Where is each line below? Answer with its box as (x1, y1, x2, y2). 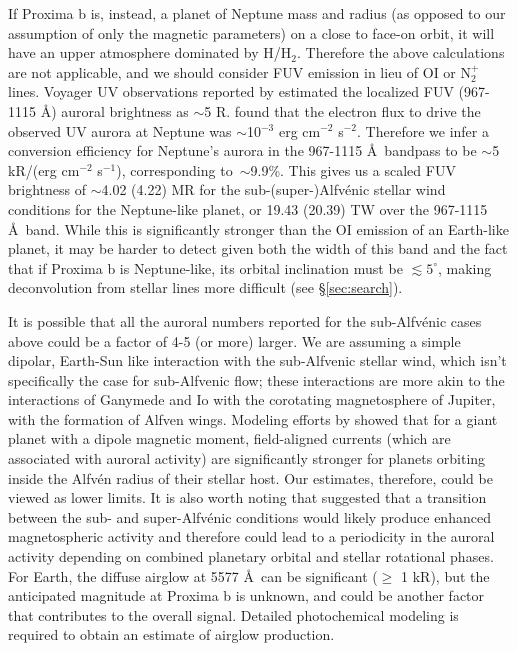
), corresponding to (116, 159, 233, 180)
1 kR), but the (401, 565, 490, 586)
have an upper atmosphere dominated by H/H (8, 42, 292, 63)
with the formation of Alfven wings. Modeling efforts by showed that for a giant (8, 408, 498, 429)
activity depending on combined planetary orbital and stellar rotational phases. (8, 546, 494, 567)
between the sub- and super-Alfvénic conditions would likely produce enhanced (8, 506, 491, 527)
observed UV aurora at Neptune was (8, 120, 232, 141)
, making (437, 257, 492, 278)
